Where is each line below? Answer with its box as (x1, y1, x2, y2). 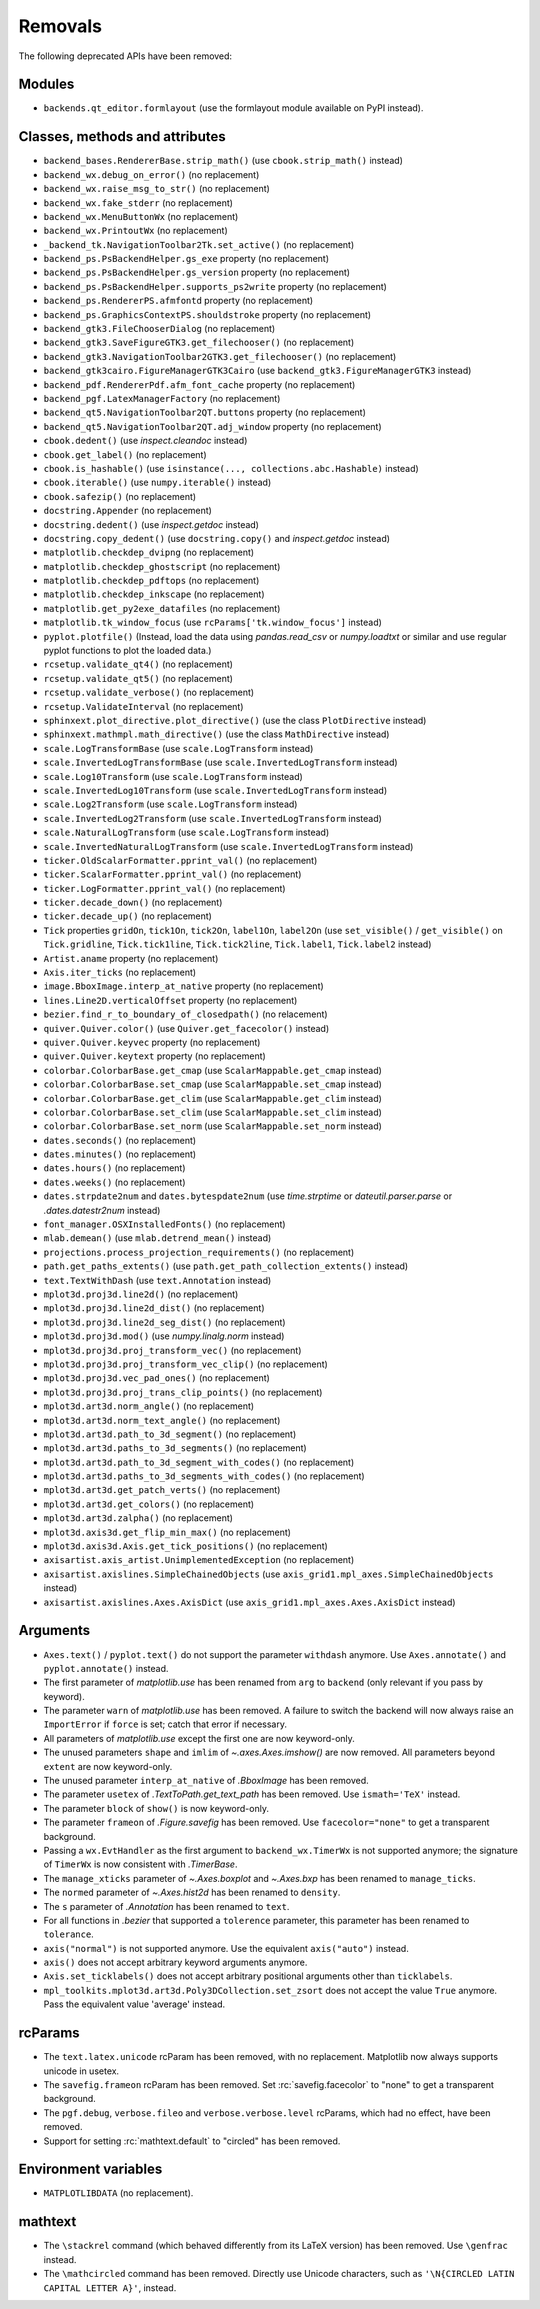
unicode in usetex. (43, 2065, 120, 2077)
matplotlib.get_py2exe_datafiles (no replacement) (43, 602, 281, 614)
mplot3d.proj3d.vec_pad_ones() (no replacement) (43, 1372, 270, 1384)
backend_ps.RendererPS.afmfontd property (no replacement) (43, 295, 314, 307)
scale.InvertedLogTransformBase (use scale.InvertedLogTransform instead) (43, 756, 399, 769)
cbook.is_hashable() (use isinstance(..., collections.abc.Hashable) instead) (43, 462, 419, 474)
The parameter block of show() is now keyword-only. (43, 1802, 270, 1814)
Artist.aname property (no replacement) (43, 952, 219, 964)
